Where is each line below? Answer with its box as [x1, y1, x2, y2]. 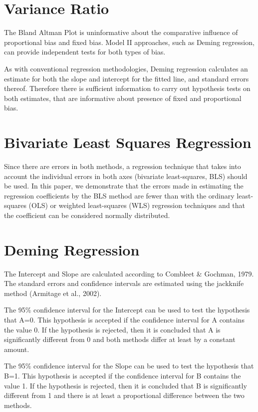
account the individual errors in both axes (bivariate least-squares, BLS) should [4, 170, 248, 181]
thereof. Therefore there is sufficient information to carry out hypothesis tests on [4, 83, 251, 93]
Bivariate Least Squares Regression [4, 132, 252, 152]
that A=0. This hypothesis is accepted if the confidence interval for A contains [4, 314, 245, 325]
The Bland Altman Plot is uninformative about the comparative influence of [4, 27, 238, 37]
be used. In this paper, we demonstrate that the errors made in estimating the [4, 180, 244, 191]
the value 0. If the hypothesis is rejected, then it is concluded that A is [4, 324, 221, 334]
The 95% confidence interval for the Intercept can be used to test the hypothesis [4, 304, 250, 315]
